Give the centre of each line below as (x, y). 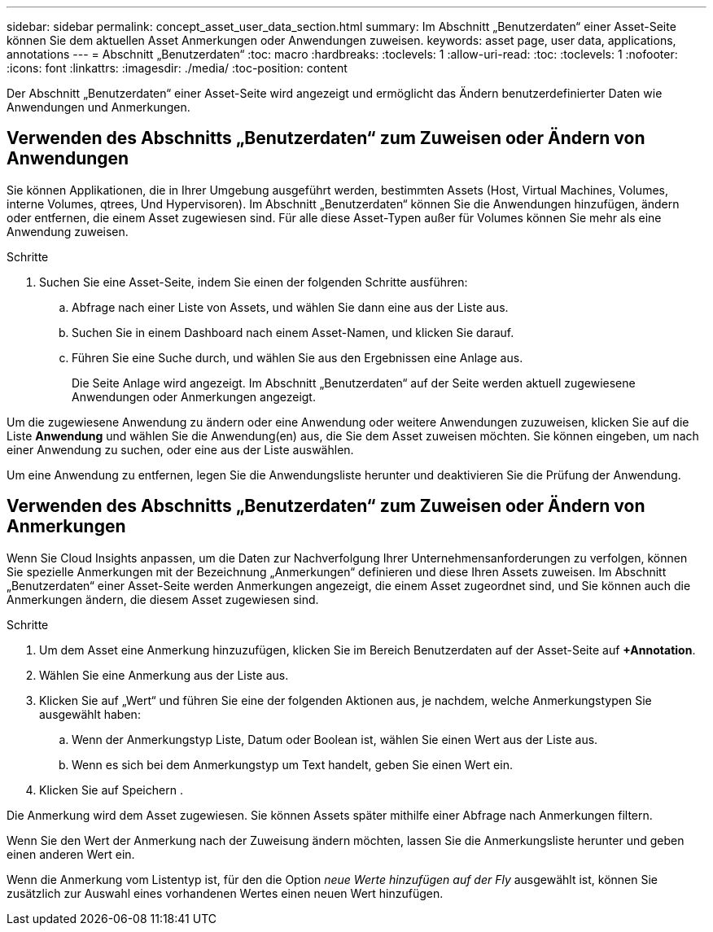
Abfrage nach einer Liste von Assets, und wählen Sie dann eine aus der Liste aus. (290, 307)
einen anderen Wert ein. (71, 854)
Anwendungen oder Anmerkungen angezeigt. (194, 396)
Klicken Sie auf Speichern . (111, 790)
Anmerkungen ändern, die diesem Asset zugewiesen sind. (163, 599)
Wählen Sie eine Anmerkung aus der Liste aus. (164, 675)
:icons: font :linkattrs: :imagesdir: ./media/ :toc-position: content (177, 68)
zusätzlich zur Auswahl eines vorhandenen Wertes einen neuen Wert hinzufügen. (225, 893)
